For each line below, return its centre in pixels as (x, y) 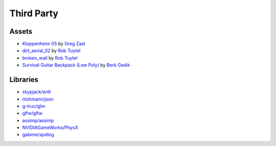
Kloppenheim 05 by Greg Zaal (54, 44)
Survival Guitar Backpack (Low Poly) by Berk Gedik (76, 65)
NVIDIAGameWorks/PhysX (50, 128)
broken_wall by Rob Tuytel (50, 58)
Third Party (34, 13)
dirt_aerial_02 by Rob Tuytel (51, 51)
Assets (21, 31)
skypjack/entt (37, 92)
